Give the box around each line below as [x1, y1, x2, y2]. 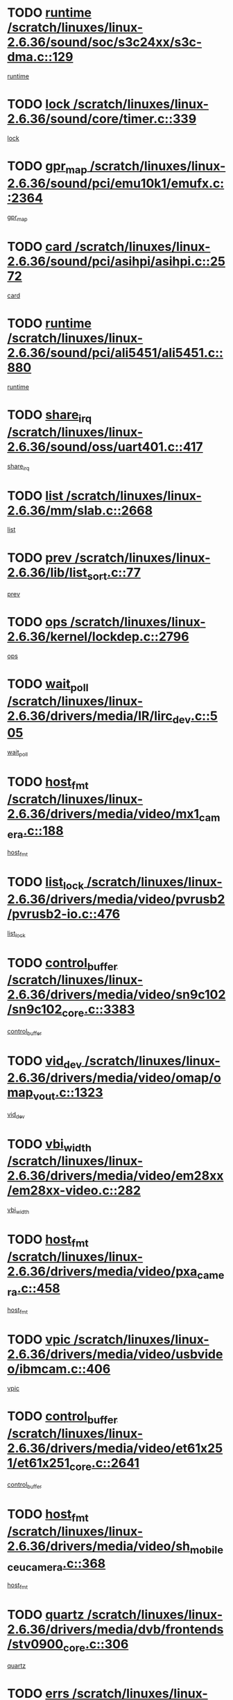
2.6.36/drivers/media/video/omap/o [7, 1070, 222, 1086]
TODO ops [7, 614, 68, 630]
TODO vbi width [7, 1136, 92, 1154]
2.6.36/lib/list [7, 564, 88, 580]
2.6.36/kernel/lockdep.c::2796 [7, 629, 189, 645]
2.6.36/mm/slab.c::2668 [7, 503, 153, 518]
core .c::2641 [69, 1455, 140, 1473]
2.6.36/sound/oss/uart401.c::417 [7, 439, 203, 455]
